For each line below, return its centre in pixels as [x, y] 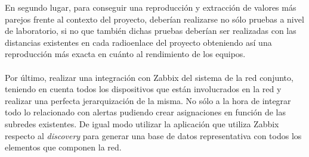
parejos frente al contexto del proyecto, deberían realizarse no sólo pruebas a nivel [154, 19]
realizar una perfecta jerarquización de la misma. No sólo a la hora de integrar [148, 100]
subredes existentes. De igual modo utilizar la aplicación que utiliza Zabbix [142, 123]
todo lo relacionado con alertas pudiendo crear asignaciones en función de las [146, 112]
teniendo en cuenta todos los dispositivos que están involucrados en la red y [143, 89]
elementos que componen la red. [63, 147]
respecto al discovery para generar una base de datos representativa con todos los [153, 135]
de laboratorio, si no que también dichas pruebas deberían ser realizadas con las [151, 31]
